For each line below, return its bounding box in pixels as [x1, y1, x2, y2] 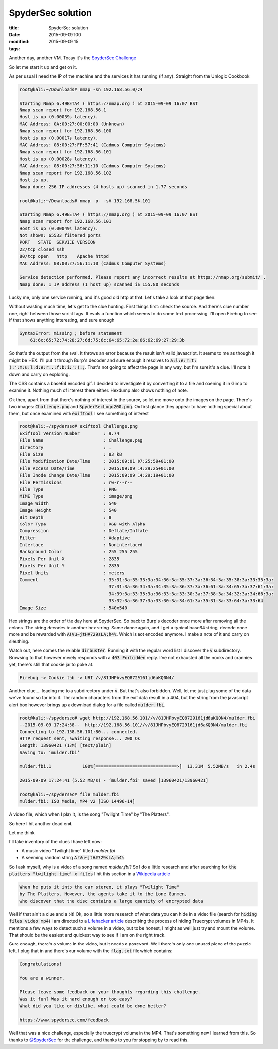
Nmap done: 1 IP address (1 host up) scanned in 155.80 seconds [19, 281, 180, 287]
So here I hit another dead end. [9, 820, 73, 826]
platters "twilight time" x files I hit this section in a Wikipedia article [9, 871, 171, 877]
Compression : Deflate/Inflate [19, 528, 148, 534]
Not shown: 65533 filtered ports [19, 233, 101, 238]
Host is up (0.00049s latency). [19, 225, 99, 231]
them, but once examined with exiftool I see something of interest [9, 411, 149, 417]
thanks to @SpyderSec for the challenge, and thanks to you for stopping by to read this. [9, 1037, 189, 1043]
